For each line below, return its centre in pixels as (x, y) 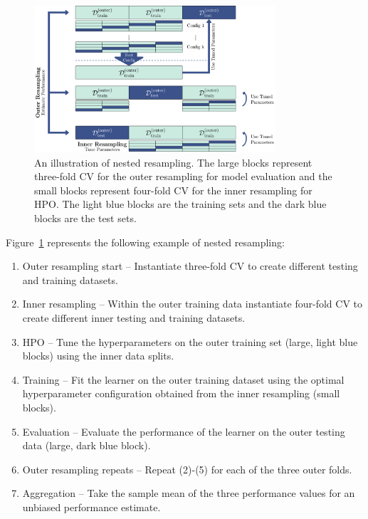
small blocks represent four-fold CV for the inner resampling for (173, 190)
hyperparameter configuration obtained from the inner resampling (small (181, 393)
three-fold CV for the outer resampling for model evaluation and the (183, 176)
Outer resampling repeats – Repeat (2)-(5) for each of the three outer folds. (187, 469)
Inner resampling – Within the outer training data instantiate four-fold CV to (192, 304)
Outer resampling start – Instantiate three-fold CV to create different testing (190, 266)
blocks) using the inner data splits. (98, 356)
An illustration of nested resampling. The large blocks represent (173, 162)
